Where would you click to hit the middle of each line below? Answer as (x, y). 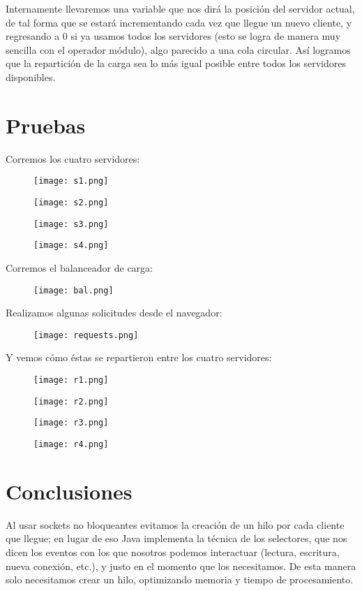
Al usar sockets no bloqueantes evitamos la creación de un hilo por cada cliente (175, 524)
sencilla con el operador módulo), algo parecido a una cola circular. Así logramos (178, 49)
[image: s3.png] (71, 224)
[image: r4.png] (71, 444)
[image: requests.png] (86, 335)
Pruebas (46, 125)
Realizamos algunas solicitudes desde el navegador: (114, 313)
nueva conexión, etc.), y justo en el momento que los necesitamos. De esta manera (181, 566)
